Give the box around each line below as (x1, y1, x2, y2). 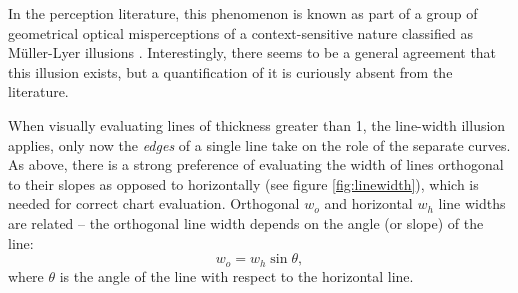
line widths (438, 193, 506, 214)
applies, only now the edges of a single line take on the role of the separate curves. (8, 134, 511, 155)
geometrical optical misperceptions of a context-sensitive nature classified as (8, 22, 473, 43)
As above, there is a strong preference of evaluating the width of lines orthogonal (8, 154, 504, 175)
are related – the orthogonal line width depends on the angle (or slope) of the (8, 212, 484, 233)
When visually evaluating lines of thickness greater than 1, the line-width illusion (8, 114, 506, 135)
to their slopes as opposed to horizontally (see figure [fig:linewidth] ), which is (8, 173, 479, 194)
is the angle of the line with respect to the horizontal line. (59, 265, 414, 286)
